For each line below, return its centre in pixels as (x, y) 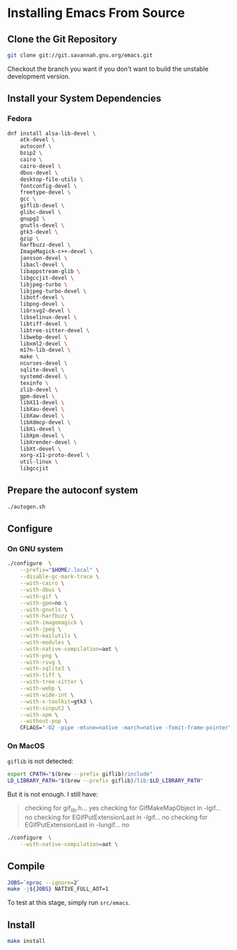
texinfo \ (35, 383)
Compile (26, 866)
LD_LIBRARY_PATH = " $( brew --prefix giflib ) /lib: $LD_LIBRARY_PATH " (105, 781)
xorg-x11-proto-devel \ (55, 455)
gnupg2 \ (33, 218)
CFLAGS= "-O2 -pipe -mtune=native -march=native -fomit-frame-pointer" (126, 728)
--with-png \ (39, 655)
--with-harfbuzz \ (47, 616)
